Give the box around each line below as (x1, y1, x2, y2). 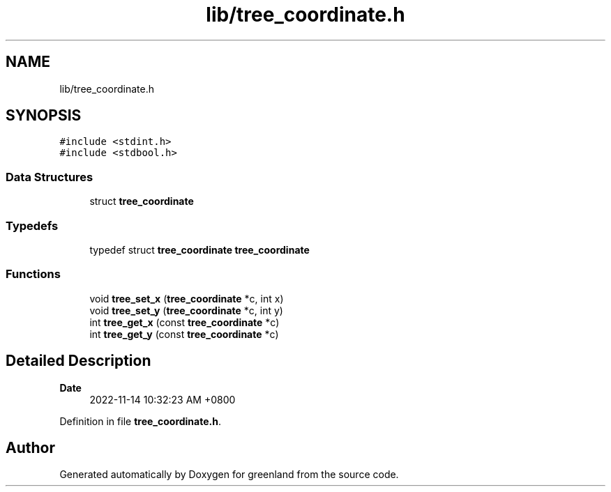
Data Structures (6, 169, 93, 184)
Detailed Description (6, 352, 151, 370)
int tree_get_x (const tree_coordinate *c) (89, 316, 280, 328)
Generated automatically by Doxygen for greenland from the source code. (59, 468, 399, 481)
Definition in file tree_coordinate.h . (59, 415, 221, 427)
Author (6, 438, 55, 456)
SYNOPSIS (6, 107, 82, 125)
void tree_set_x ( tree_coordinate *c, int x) (89, 292, 284, 305)
